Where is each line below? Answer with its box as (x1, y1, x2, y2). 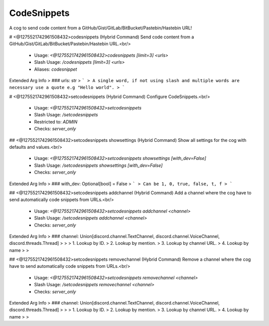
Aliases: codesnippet (34, 66, 77, 72)
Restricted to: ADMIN (34, 118, 78, 124)
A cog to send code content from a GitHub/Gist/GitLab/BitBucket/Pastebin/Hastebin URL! (9, 25, 192, 31)
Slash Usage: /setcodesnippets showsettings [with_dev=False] (34, 162, 163, 168)
